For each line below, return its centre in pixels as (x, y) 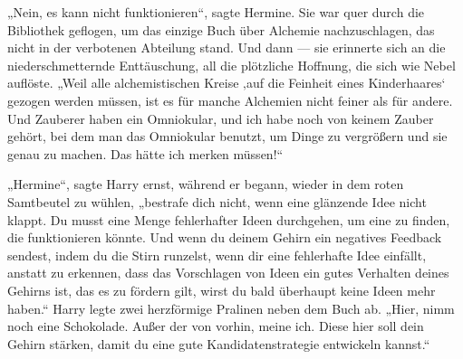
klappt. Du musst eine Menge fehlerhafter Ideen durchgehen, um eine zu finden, (229, 219)
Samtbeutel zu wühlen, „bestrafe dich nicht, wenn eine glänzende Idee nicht (217, 201)
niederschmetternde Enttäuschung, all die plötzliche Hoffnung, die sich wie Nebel (231, 65)
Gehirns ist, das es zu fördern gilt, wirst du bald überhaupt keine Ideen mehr (222, 290)
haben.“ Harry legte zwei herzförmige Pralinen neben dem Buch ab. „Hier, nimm (231, 308)
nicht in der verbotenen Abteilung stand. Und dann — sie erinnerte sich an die (227, 47)
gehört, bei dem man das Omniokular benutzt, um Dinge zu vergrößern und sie (227, 136)
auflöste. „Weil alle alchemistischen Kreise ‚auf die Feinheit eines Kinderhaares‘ (227, 83)
